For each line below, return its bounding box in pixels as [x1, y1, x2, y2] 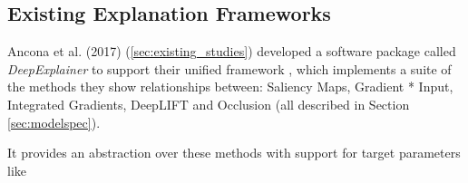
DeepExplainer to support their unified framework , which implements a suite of [7, 59, 452, 78]
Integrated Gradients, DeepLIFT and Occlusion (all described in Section [7, 94, 410, 113]
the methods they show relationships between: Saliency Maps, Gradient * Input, [7, 77, 453, 96]
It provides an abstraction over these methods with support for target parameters [7, 143, 461, 162]
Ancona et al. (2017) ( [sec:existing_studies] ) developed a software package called [7, 42, 456, 61]
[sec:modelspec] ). [7, 112, 101, 131]
